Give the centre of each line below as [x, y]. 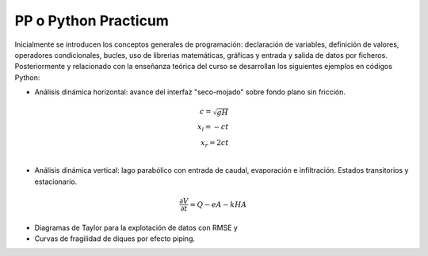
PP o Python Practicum [92, 21]
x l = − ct [213, 128]
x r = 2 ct [215, 143]
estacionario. [56, 181]
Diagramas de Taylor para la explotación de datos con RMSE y [136, 227]
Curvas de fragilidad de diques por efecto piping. [115, 239]
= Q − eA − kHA [218, 204]
